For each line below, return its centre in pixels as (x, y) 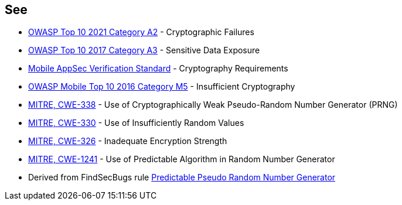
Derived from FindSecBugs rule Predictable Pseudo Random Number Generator (182, 177)
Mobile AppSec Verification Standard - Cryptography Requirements (158, 69)
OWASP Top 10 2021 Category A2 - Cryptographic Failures (141, 32)
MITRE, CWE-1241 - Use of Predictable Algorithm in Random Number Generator (182, 159)
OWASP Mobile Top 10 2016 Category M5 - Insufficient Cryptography (162, 87)
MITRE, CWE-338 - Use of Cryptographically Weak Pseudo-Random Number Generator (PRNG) (213, 105)
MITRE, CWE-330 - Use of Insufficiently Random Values (136, 123)
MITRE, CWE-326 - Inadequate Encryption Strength (128, 141)
